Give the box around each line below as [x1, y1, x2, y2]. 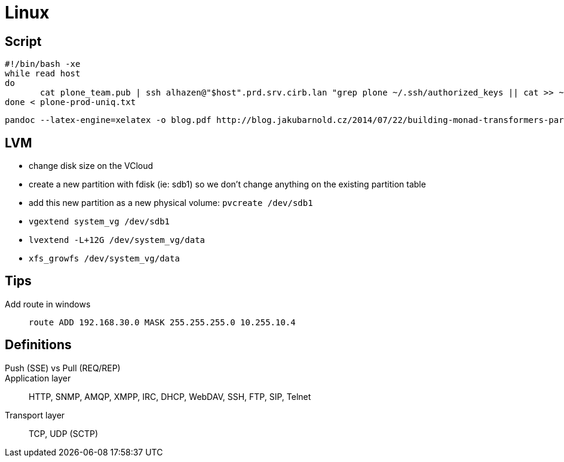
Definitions [5, 337, 72, 353]
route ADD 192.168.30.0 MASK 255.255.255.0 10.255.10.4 [29, 317, 296, 327]
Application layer [5, 372, 71, 383]
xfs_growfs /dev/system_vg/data [29, 254, 180, 264]
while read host [5, 69, 81, 79]
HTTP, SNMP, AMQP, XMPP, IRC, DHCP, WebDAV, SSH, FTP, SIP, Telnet [29, 391, 311, 402]
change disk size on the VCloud [29, 161, 154, 171]
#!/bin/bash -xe [5, 59, 81, 69]
